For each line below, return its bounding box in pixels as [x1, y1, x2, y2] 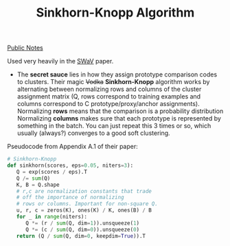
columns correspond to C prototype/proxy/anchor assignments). [16, 100, 200, 108]
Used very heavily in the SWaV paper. [7, 57, 114, 65]
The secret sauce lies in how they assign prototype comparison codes [16, 70, 218, 79]
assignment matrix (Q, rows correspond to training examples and [16, 92, 201, 101]
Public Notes [7, 43, 43, 52]
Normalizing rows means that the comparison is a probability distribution [16, 107, 224, 115]
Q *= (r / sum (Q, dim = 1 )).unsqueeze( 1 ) [25, 219, 139, 227]
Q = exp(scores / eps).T [16, 168, 88, 175]
